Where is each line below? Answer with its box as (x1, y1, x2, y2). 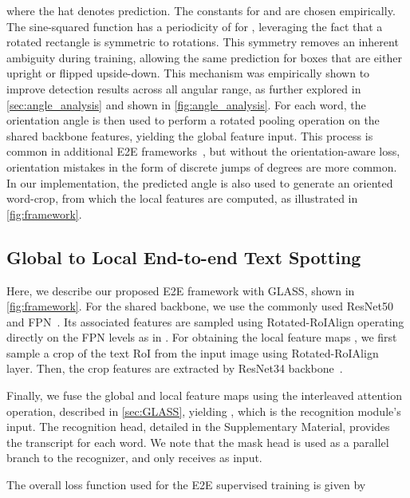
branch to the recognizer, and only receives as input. (6, 449, 262, 466)
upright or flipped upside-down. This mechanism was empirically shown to (6, 65, 370, 81)
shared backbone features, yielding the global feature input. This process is (6, 127, 373, 144)
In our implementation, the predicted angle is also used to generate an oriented (6, 174, 393, 191)
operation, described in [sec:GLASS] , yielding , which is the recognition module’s (6, 402, 401, 419)
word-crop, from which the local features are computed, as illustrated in (6, 190, 358, 207)
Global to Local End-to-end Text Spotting (6, 244, 361, 269)
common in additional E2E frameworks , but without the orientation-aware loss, (6, 143, 400, 160)
